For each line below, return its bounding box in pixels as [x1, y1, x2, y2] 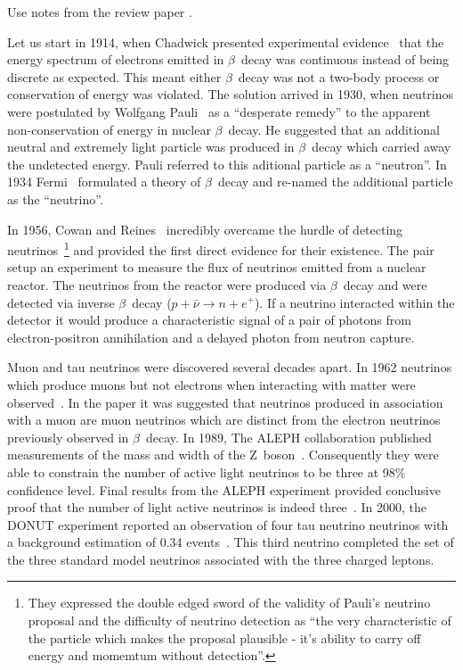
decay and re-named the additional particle [217, 172, 453, 191]
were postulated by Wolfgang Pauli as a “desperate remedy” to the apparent [7, 102, 431, 120]
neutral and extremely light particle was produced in [7, 137, 295, 156]
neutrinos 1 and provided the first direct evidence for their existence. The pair [7, 238, 435, 259]
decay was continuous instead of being [240, 50, 450, 69]
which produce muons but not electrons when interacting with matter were [7, 375, 416, 393]
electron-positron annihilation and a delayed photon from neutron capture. [7, 327, 415, 346]
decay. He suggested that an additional [228, 120, 440, 138]
